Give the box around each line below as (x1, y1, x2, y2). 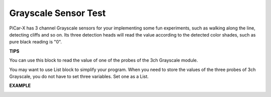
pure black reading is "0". (9, 39, 62, 45)
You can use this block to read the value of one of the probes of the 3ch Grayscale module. (9, 57, 198, 63)
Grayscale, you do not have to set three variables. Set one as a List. (9, 73, 149, 79)
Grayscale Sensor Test (9, 7, 106, 18)
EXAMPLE (9, 82, 31, 88)
